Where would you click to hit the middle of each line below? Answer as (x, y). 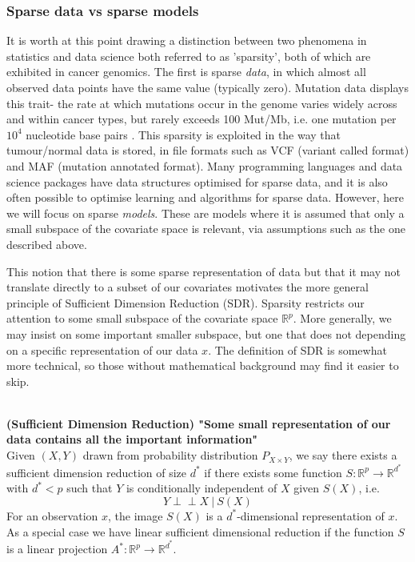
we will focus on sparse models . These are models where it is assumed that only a (206, 213)
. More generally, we (342, 318)
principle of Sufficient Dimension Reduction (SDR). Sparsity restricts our (186, 302)
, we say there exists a (343, 455)
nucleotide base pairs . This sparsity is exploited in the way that (184, 134)
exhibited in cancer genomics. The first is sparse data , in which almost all (186, 72)
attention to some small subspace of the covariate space (142, 318)
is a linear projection (57, 549)
